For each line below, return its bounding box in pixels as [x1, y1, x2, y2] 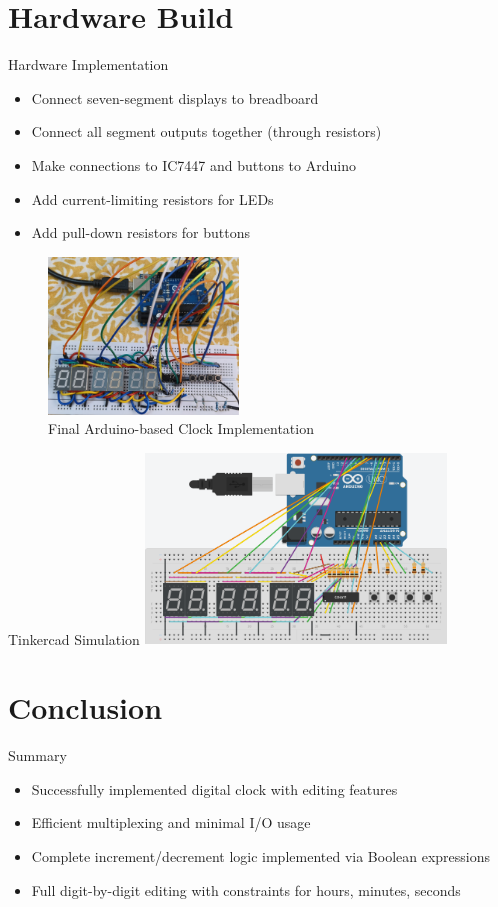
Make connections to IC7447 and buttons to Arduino [31, 154, 356, 175]
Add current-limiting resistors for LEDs [31, 188, 274, 209]
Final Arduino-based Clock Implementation [48, 418, 314, 439]
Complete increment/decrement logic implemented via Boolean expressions [31, 845, 491, 866]
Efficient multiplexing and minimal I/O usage [31, 812, 311, 833]
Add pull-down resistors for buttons [31, 222, 251, 243]
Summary [8, 745, 67, 766]
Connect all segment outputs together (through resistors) [31, 121, 382, 142]
